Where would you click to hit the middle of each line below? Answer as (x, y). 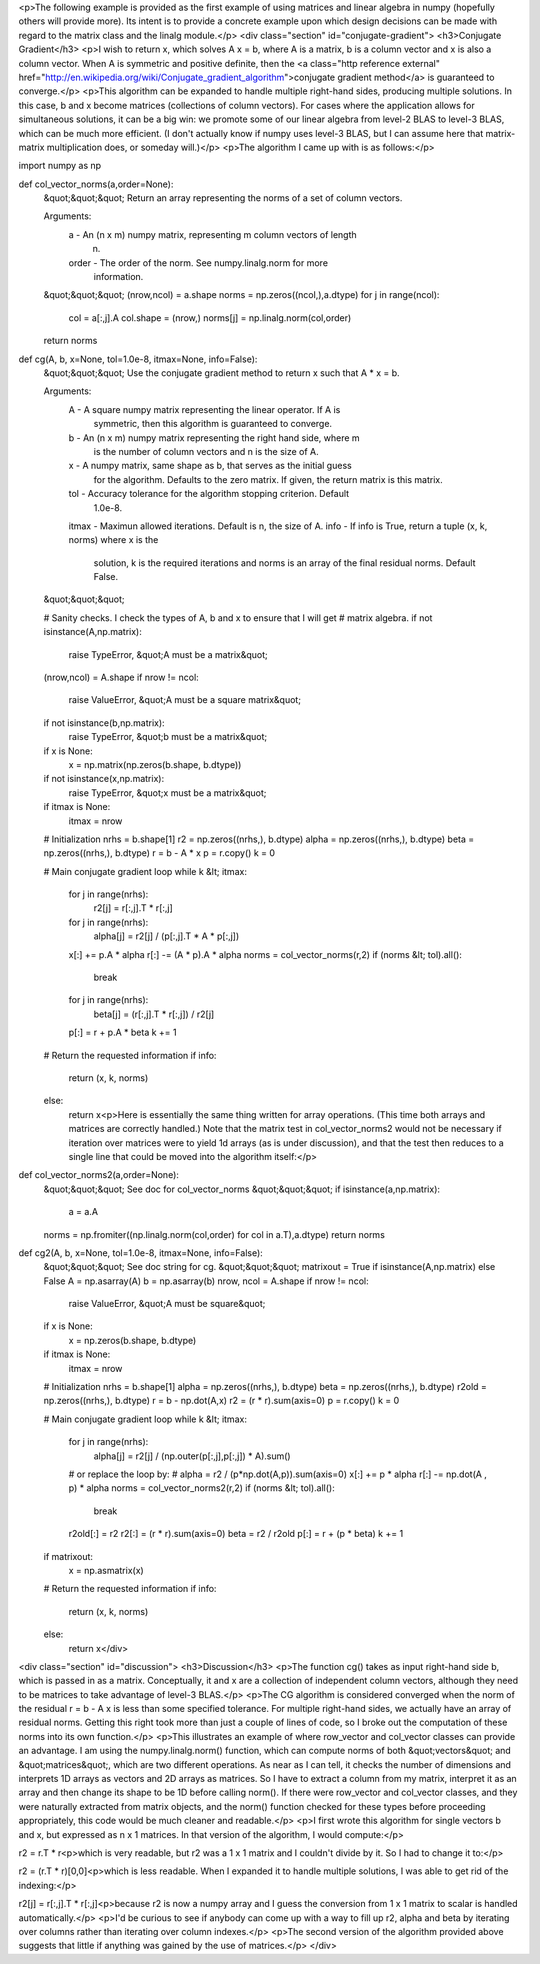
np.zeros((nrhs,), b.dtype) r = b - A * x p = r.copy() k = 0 (159, 853)
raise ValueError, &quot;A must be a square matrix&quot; (185, 700)
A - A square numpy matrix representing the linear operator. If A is (204, 409)
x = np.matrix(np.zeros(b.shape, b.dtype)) (155, 764)
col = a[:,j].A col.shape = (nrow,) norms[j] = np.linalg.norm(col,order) (210, 317)
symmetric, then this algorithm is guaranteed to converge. (213, 424)
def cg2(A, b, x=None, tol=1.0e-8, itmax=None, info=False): (141, 1252)
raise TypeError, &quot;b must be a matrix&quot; (168, 737)
